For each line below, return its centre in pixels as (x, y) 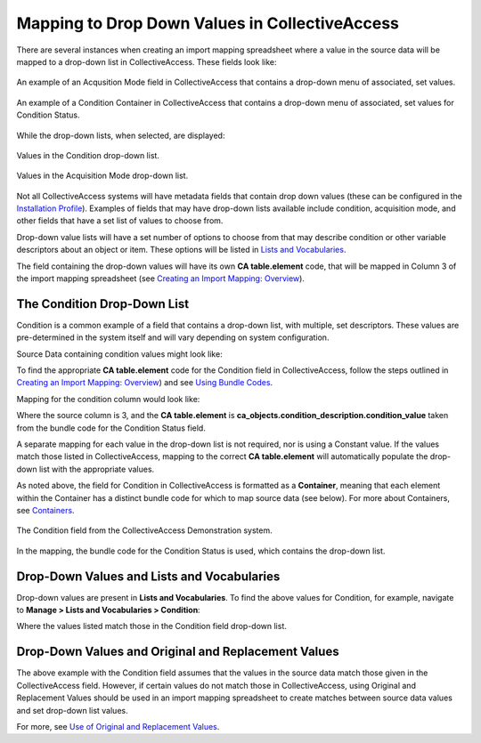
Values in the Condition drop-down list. (88, 155)
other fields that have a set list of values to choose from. (120, 221)
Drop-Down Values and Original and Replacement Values (178, 652)
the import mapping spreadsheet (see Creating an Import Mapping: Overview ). (160, 279)
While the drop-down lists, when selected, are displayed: (121, 135)
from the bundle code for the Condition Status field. (111, 428)
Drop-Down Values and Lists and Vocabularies (148, 576)
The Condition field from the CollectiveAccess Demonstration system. (145, 530)
